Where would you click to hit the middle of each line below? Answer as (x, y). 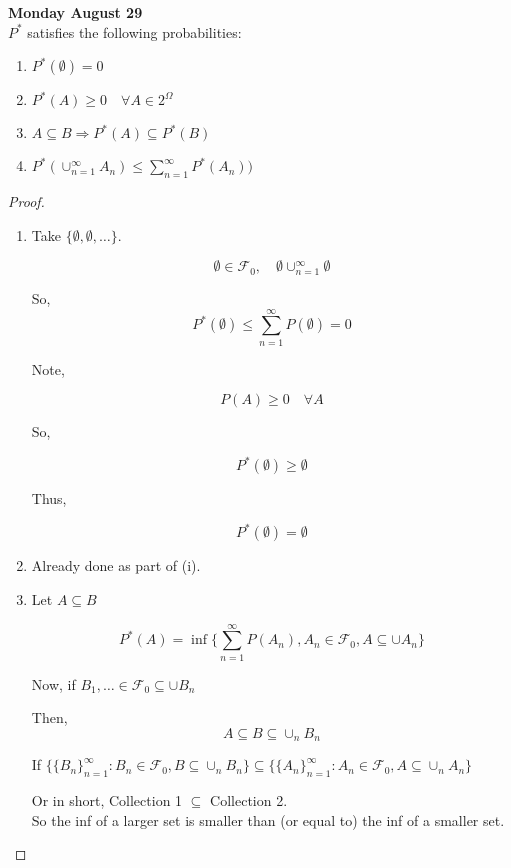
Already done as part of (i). (116, 565)
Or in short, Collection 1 (107, 800)
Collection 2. (249, 800)
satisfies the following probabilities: (134, 31)
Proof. (26, 200)
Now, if (53, 683)
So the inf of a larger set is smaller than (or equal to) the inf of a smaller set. (268, 819)
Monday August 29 (75, 12)
